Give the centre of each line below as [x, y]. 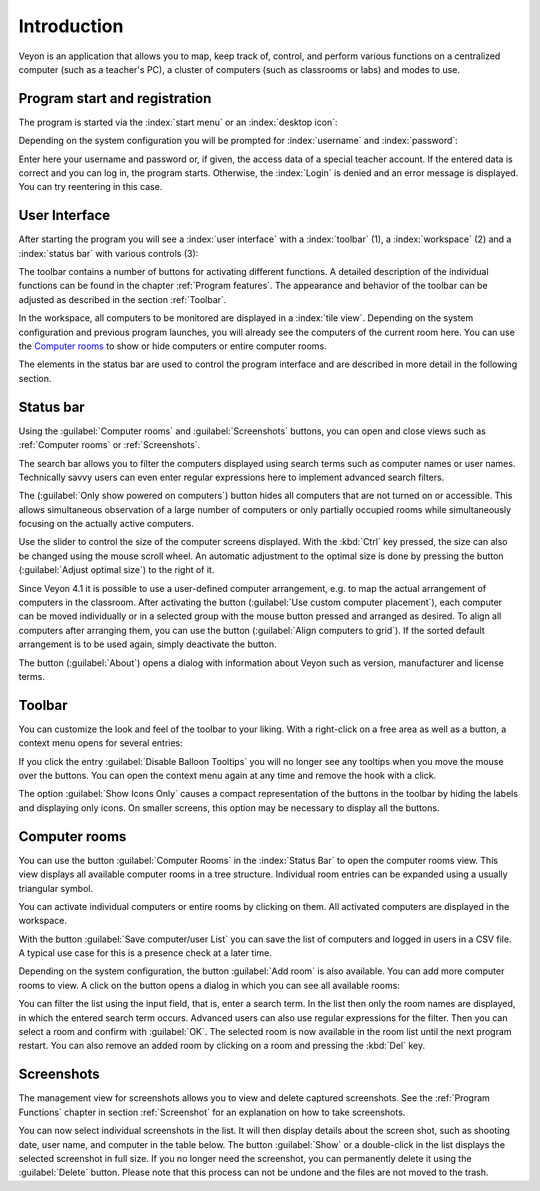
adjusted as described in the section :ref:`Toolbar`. [122, 299]
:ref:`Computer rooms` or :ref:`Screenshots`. [109, 445]
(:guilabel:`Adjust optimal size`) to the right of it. [116, 570]
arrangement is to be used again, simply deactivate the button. [147, 644]
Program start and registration [115, 98]
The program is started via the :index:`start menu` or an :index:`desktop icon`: [178, 122]
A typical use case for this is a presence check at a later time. [145, 953]
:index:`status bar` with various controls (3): [108, 253]
